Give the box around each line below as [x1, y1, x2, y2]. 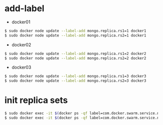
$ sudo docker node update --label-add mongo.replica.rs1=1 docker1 [4, 28, 146, 33]
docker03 [11, 64, 32, 71]
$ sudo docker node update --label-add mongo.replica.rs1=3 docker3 [4, 74, 146, 79]
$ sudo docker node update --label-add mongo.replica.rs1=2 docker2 [4, 51, 146, 56]
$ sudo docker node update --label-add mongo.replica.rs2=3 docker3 [4, 78, 146, 83]
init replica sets [4, 95, 68, 106]
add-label [4, 3, 45, 14]
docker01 [11, 19, 31, 25]
